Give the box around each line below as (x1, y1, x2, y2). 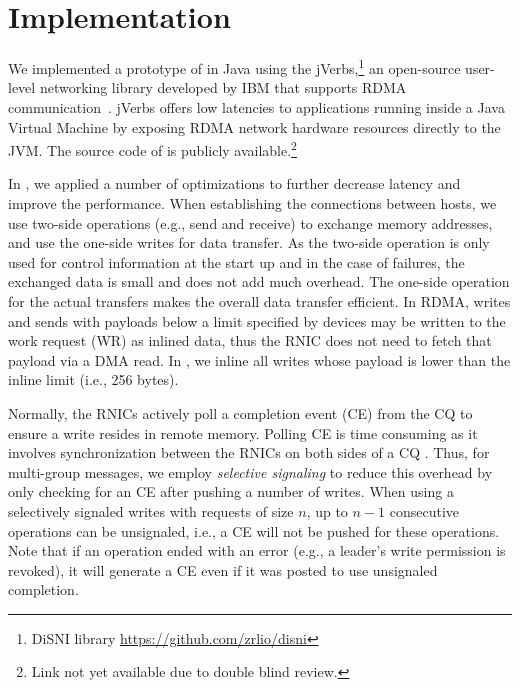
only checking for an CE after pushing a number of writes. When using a (8, 481, 454, 502)
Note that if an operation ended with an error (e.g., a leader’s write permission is (8, 540, 506, 561)
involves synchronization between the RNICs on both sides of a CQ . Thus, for (8, 442, 490, 463)
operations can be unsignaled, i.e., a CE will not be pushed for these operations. (8, 520, 500, 541)
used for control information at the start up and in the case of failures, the (8, 251, 465, 272)
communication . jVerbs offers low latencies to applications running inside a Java (8, 96, 505, 117)
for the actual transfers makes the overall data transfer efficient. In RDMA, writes (8, 290, 511, 311)
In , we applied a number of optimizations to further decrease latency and (8, 173, 461, 194)
